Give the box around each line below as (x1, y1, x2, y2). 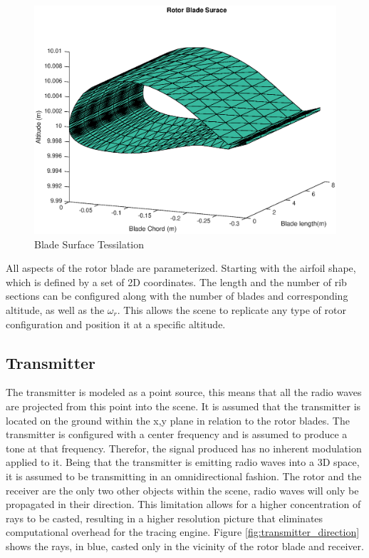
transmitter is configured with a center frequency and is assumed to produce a (6, 427, 348, 442)
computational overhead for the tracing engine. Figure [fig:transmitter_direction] (6, 524, 360, 539)
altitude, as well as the (6, 303, 105, 318)
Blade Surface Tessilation (34, 236, 144, 251)
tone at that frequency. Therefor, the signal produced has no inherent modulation (6, 440, 362, 455)
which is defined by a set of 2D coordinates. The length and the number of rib (6, 274, 347, 289)
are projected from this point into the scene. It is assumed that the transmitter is (6, 399, 361, 414)
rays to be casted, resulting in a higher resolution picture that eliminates (6, 510, 323, 525)
